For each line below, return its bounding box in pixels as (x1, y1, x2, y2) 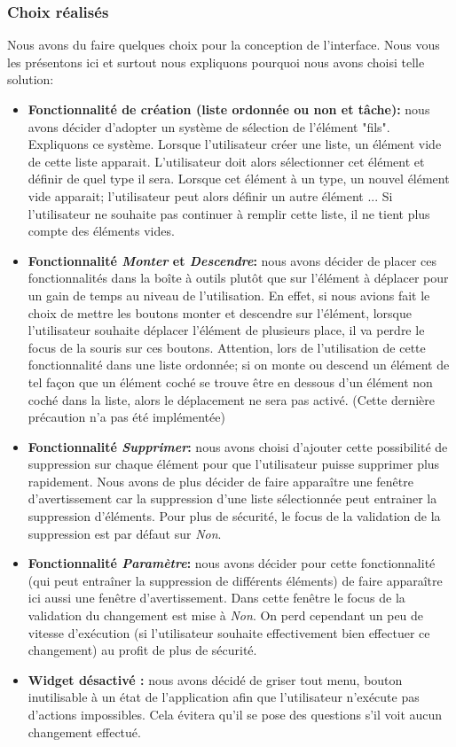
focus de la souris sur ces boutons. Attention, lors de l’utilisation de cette (28, 338, 426, 356)
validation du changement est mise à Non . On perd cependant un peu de (28, 606, 424, 625)
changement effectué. (28, 722, 141, 741)
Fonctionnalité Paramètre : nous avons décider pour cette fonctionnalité (28, 554, 436, 572)
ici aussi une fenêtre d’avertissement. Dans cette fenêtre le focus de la (28, 588, 405, 607)
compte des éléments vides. (28, 222, 175, 240)
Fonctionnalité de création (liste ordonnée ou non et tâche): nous (28, 100, 430, 118)
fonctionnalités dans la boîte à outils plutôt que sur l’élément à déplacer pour (28, 268, 449, 287)
